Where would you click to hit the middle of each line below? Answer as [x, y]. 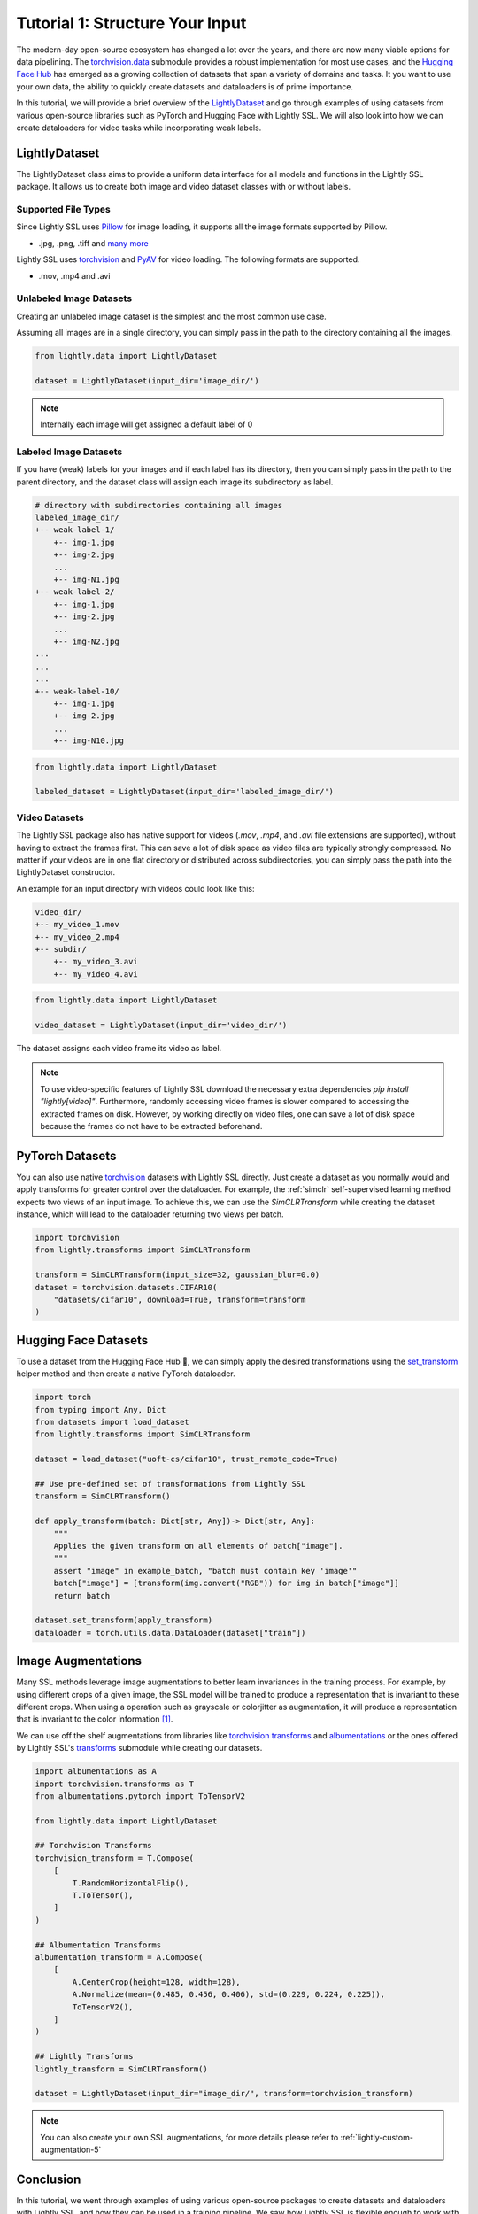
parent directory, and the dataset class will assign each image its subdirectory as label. [175, 482]
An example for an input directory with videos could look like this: [135, 888]
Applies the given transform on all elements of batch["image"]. [198, 1546]
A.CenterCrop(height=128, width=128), [156, 1982]
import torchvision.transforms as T [115, 1784]
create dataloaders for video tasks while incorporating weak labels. [139, 128]
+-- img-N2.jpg [86, 641]
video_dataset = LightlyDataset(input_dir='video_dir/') [161, 1026]
